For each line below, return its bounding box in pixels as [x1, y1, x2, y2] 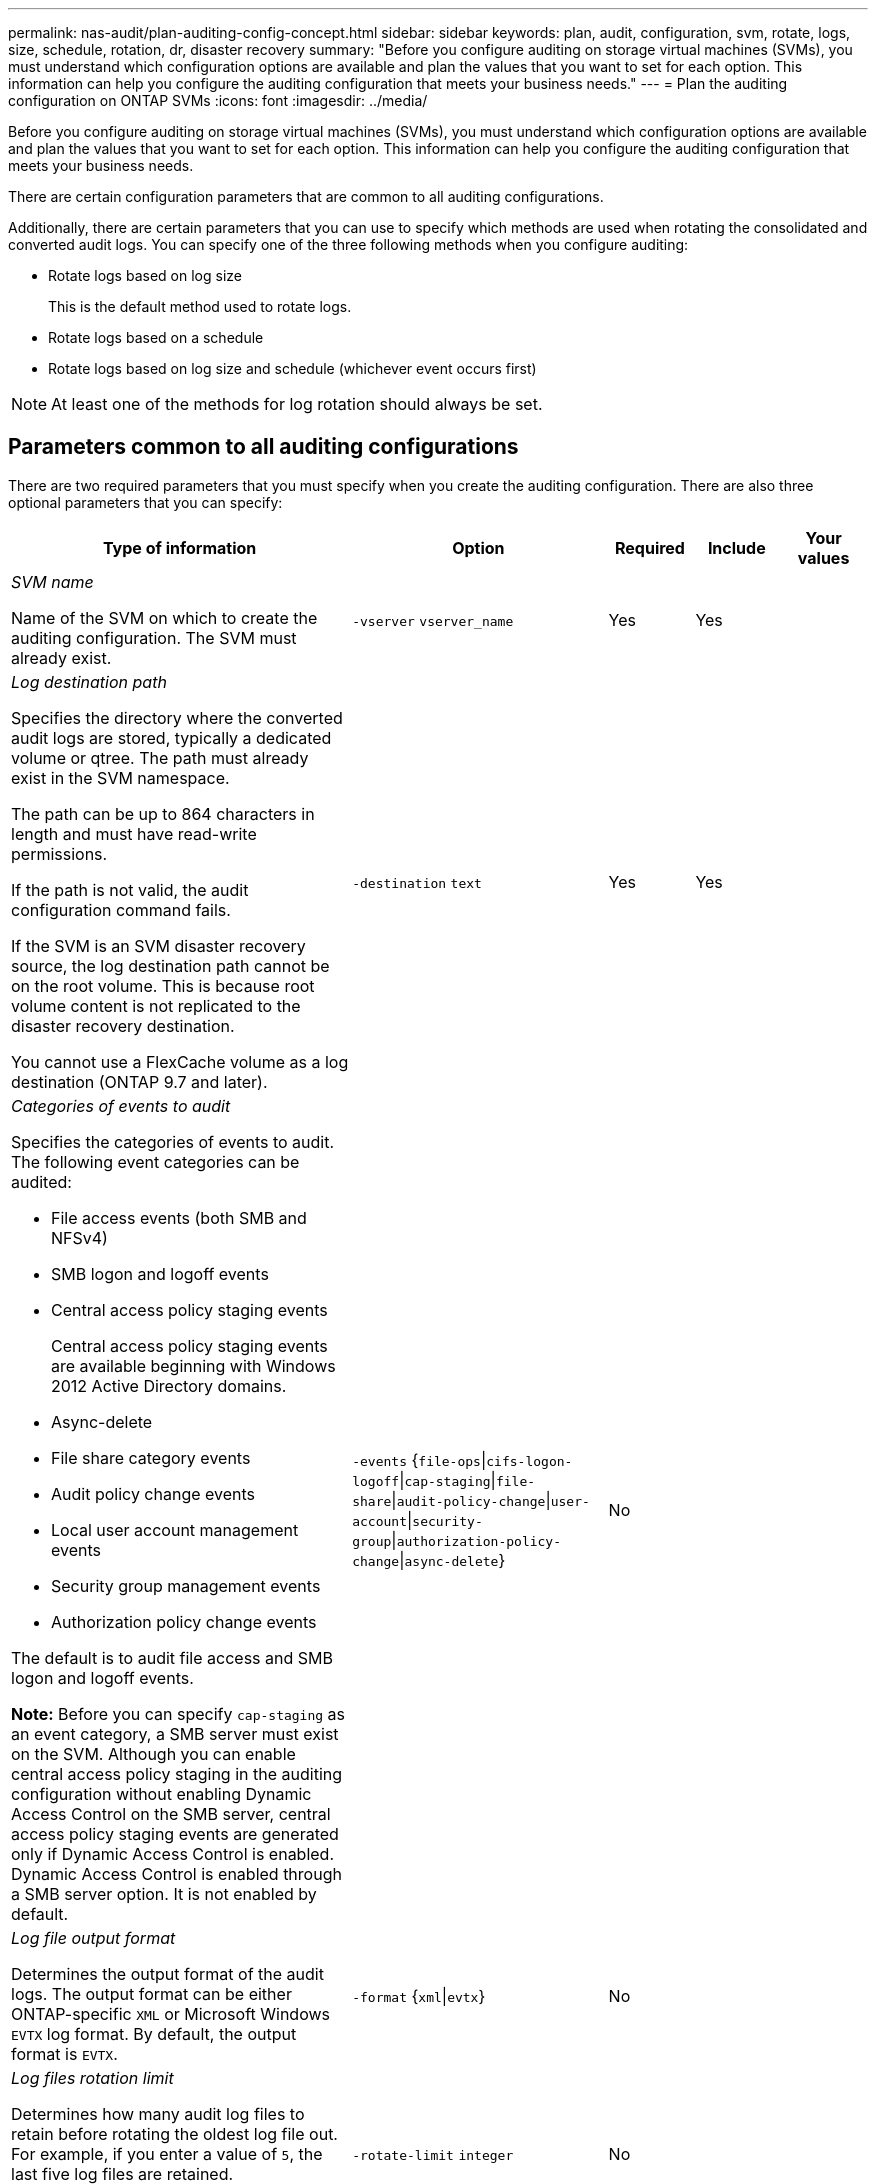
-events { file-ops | [352, 1449, 487, 1470]
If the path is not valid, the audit [11, 879, 249, 900]
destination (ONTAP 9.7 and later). [11, 1071, 268, 1092]
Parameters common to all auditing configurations [8, 434, 519, 460]
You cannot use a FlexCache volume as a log [11, 1051, 349, 1072]
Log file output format [11, 1927, 176, 1948]
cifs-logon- [486, 1453, 573, 1469]
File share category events [51, 1447, 251, 1468]
